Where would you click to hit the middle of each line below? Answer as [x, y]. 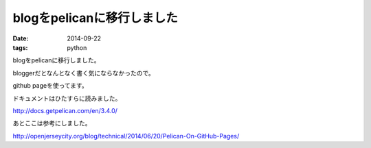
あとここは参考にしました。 [52, 123]
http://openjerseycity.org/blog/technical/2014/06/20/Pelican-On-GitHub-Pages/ [126, 136]
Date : [21, 38]
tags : [20, 47]
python [77, 47]
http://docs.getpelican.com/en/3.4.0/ [65, 110]
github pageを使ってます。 [50, 86]
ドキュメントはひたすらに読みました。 [67, 98]
